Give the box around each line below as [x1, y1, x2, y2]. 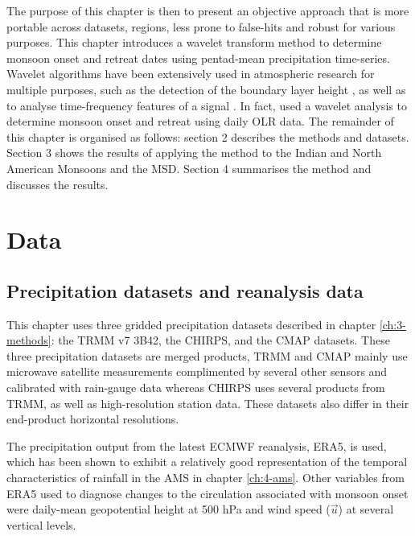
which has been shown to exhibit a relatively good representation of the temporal [6, 453, 408, 470]
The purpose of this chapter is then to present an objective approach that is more [6, 2, 409, 19]
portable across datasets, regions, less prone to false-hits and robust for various [6, 18, 396, 35]
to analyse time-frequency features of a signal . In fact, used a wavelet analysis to [6, 97, 407, 113]
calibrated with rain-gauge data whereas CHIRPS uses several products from [6, 379, 385, 396]
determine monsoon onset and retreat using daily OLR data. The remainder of [6, 113, 394, 130]
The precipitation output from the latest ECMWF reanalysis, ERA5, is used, [6, 437, 387, 454]
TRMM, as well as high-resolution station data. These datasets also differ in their [6, 394, 409, 411]
